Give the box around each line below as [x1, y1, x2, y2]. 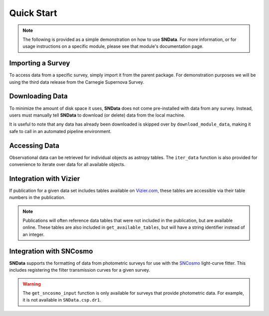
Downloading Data [9, 92, 68, 101]
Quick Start [9, 7, 57, 18]
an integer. [22, 231, 45, 237]
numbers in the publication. [9, 194, 66, 200]
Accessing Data [9, 141, 60, 150]
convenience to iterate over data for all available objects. [9, 161, 126, 167]
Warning [22, 281, 41, 287]
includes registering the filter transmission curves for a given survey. [9, 267, 150, 273]
